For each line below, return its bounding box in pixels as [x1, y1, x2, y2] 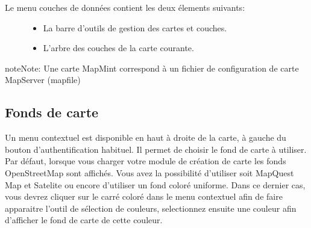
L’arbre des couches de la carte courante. [43, 42, 194, 54]
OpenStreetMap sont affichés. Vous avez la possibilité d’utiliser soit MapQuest [5, 166, 294, 179]
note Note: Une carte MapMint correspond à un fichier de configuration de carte [5, 61, 299, 74]
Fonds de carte [5, 103, 99, 122]
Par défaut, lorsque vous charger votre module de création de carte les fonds [5, 155, 286, 167]
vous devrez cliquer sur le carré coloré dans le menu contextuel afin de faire [5, 190, 283, 203]
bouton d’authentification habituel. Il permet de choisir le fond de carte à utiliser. [5, 143, 307, 155]
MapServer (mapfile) [5, 73, 81, 86]
